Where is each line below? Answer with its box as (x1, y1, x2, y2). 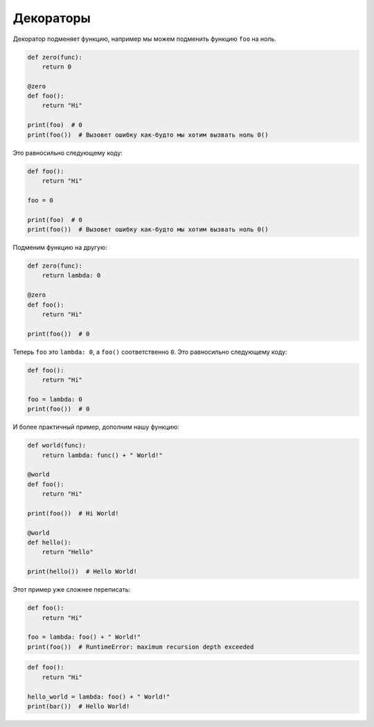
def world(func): (27, 441, 87, 450)
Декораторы (12, 10, 91, 26)
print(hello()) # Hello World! (27, 567, 138, 576)
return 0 (42, 62, 72, 71)
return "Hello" (42, 548, 93, 556)
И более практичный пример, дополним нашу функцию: (12, 423, 179, 431)
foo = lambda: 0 (27, 395, 83, 403)
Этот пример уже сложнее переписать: (12, 585, 131, 594)
